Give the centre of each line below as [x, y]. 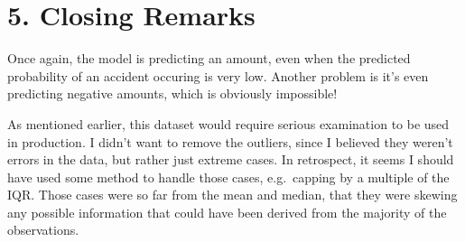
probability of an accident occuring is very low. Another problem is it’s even [218, 75]
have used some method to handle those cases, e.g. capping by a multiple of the [228, 177]
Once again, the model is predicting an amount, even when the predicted [209, 58]
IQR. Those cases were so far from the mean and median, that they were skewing [232, 195]
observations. [43, 230]
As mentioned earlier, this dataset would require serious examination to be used [228, 123]
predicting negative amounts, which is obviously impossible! [172, 93]
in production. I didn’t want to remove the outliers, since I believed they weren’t [230, 141]
